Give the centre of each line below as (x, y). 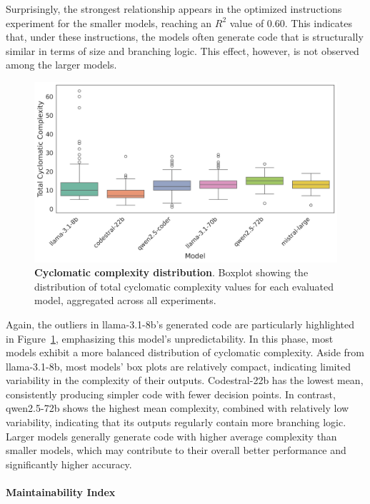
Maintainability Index (61, 492)
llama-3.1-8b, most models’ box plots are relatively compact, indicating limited (178, 366)
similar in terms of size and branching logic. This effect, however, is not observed (182, 50)
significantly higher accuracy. (69, 464)
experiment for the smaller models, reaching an (109, 22)
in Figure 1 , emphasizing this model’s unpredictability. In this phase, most (170, 338)
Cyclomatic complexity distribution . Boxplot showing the (171, 272)
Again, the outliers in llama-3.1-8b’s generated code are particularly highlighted (180, 324)
